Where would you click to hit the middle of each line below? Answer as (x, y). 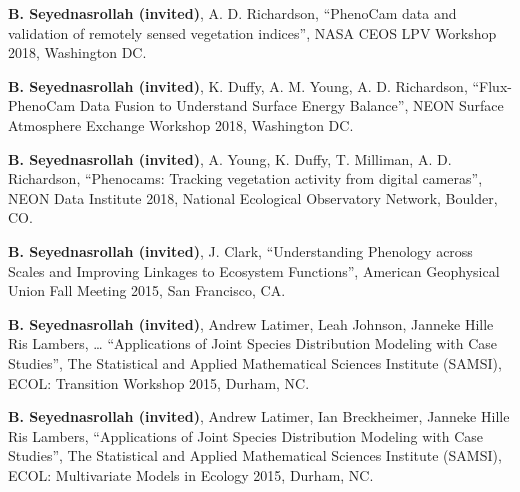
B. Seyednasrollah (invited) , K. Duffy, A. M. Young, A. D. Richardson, (238, 85)
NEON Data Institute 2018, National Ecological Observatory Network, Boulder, (253, 197)
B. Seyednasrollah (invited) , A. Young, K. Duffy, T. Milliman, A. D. (230, 158)
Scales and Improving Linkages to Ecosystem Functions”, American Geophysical (254, 270)
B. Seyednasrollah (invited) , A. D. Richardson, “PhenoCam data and (232, 13)
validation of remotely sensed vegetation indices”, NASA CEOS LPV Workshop (252, 32)
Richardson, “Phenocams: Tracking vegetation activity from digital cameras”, (245, 178)
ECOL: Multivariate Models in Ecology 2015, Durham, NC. (191, 474)
